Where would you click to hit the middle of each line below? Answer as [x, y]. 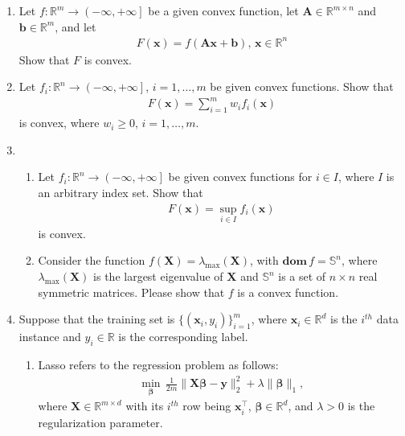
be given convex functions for [240, 177]
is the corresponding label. [183, 337]
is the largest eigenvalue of [158, 276]
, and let [76, 26]
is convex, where [59, 123]
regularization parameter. [100, 422]
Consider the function [92, 260]
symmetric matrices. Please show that [131, 292]
